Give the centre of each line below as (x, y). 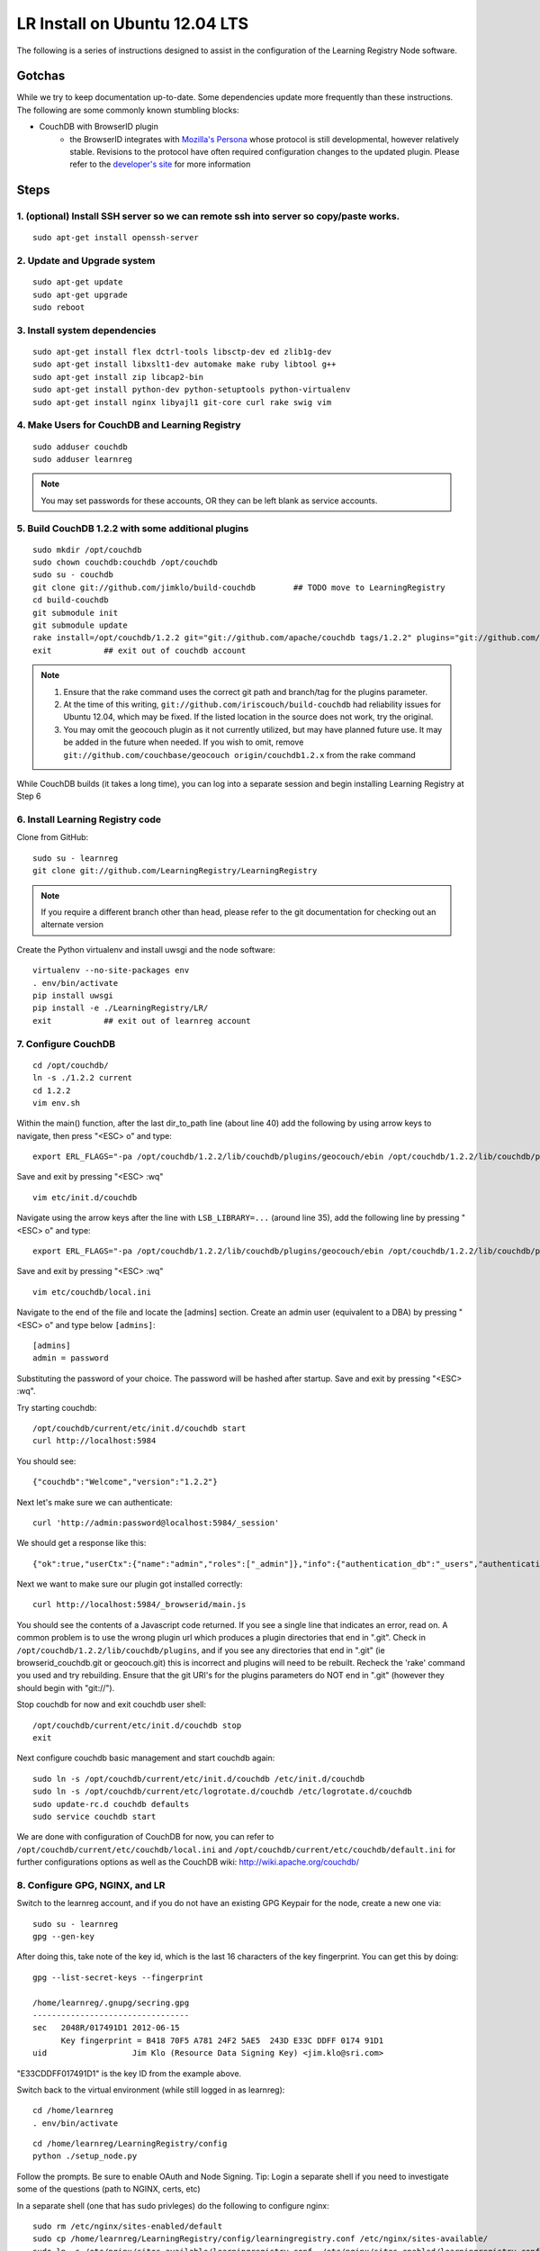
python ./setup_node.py (85, 2156)
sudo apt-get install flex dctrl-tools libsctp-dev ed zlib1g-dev (182, 352)
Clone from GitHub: (53, 837)
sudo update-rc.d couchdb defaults (111, 1804)
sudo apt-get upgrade (80, 294)
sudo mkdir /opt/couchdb (87, 550)
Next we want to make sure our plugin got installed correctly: (130, 1584)
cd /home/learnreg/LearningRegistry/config (130, 2144)
